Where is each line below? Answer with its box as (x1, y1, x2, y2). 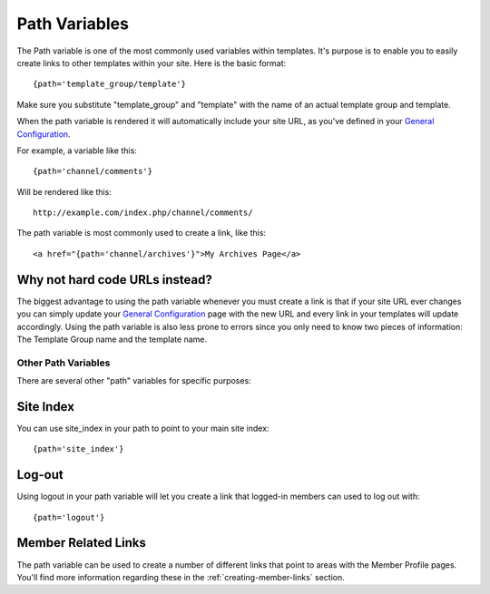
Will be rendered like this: (16, 186, 113, 197)
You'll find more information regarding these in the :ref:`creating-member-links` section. (16, 571, 345, 582)
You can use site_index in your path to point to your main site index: (16, 423, 269, 433)
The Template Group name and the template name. (16, 334, 208, 345)
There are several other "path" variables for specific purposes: (16, 375, 251, 386)
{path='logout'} (33, 512, 105, 522)
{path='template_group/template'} (33, 79, 186, 90)
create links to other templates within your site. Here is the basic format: (16, 57, 287, 68)
